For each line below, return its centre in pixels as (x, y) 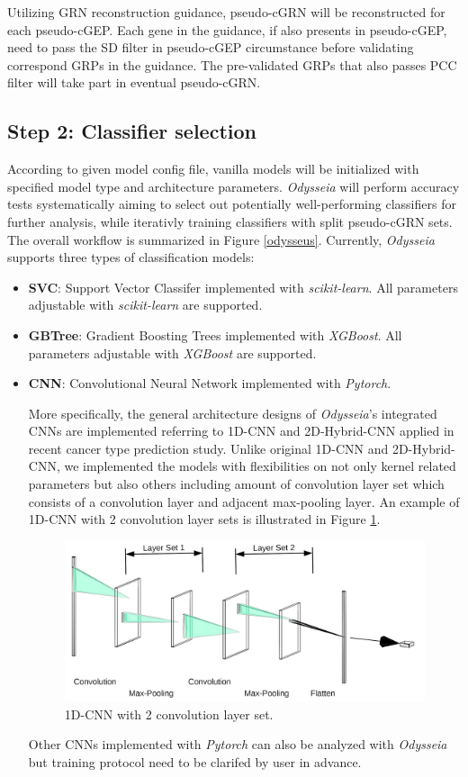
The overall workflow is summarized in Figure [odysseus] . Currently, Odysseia (221, 239)
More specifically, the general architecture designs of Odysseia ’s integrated (233, 413)
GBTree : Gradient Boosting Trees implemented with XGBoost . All (215, 334)
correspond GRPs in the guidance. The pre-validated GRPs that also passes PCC (232, 64)
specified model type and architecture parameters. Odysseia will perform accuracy (234, 186)
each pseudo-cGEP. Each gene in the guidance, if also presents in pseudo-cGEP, (227, 29)
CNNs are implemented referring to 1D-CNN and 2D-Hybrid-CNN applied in (241, 431)
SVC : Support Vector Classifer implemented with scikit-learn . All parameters (243, 287)
